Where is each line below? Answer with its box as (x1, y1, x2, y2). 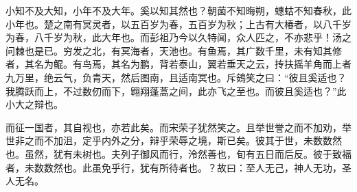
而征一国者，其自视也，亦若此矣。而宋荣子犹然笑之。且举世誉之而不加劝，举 (5, 120, 352, 134)
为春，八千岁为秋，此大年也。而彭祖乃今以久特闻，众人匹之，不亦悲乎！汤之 (5, 30, 352, 44)
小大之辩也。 (5, 97, 63, 111)
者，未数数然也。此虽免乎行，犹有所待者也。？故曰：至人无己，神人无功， (5, 160, 342, 174)
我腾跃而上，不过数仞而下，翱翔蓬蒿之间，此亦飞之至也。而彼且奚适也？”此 (5, 83, 347, 98)
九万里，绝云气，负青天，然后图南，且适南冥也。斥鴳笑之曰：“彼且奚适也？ (5, 70, 347, 84)
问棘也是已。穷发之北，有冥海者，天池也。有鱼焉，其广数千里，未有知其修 (5, 43, 342, 57)
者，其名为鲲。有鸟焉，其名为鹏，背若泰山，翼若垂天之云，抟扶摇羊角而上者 (5, 57, 352, 71)
